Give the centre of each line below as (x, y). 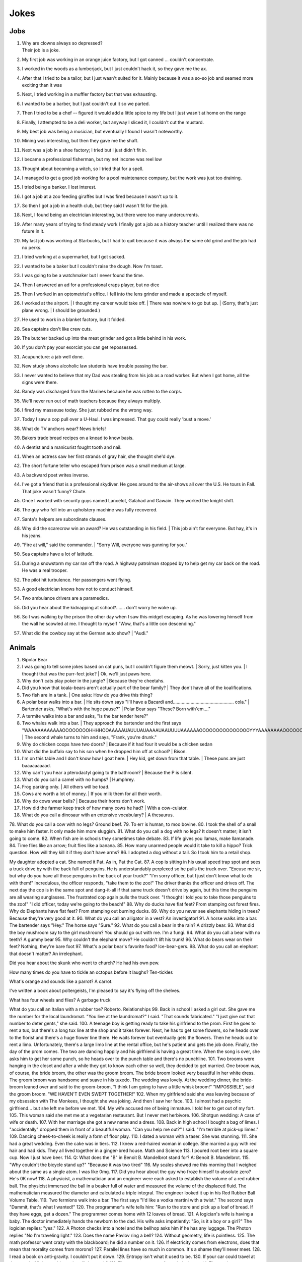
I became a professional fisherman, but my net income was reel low (92, 160)
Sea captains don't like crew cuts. (57, 329)
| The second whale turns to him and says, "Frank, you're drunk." (89, 738)
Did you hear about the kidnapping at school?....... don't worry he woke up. (99, 607)
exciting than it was (42, 85)
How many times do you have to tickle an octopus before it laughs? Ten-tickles (91, 972)
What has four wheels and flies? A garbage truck (60, 1000)
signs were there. (40, 382)
